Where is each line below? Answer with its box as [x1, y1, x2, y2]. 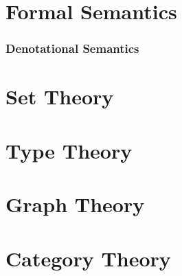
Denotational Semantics [5, 40, 139, 57]
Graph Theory [5, 190, 145, 218]
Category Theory [5, 244, 171, 272]
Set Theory [5, 82, 114, 111]
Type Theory [5, 136, 133, 164]
